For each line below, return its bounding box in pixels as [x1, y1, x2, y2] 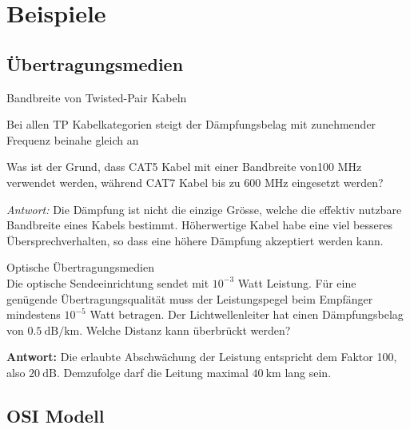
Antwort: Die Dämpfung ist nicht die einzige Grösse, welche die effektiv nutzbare [6, 201, 402, 217]
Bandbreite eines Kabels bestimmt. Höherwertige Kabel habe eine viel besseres [6, 216, 392, 233]
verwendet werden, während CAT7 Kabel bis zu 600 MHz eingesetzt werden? [6, 173, 384, 190]
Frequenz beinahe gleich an [6, 131, 139, 148]
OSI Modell [6, 403, 105, 427]
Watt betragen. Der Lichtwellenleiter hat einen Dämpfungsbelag [90, 306, 404, 323]
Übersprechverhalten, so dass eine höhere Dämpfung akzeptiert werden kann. [6, 232, 384, 248]
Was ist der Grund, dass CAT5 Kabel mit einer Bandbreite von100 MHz [6, 158, 362, 175]
